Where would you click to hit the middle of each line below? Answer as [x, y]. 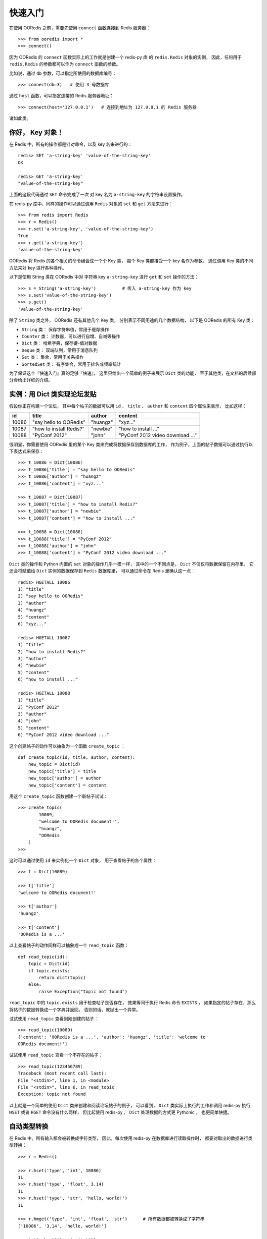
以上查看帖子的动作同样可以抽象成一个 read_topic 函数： [69, 945]
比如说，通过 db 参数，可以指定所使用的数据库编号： [63, 73]
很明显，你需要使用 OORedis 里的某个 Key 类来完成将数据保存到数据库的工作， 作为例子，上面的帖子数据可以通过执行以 [131, 444]
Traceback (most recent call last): [62, 1073]
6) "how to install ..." [48, 679]
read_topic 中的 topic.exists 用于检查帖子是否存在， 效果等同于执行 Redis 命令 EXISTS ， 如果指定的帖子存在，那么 [133, 1003]
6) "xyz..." [32, 624]
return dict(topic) [62, 977]
